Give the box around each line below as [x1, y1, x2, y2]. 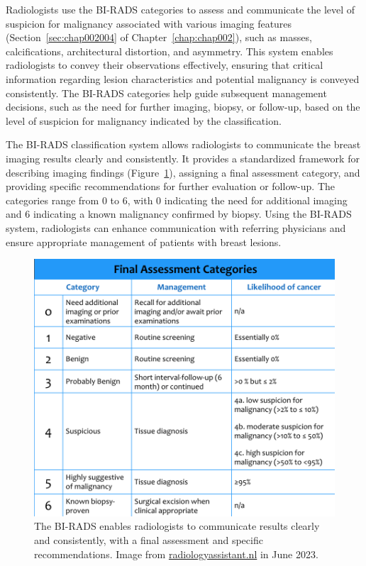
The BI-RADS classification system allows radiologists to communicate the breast [6, 137, 361, 152]
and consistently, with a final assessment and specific [34, 533, 263, 548]
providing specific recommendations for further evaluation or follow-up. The [6, 179, 335, 194]
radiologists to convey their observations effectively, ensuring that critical [6, 57, 323, 72]
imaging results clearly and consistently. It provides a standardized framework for [6, 150, 360, 165]
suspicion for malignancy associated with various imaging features [6, 16, 292, 30]
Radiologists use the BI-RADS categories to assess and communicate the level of [6, 2, 355, 16]
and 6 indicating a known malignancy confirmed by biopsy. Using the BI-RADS [6, 206, 352, 221]
